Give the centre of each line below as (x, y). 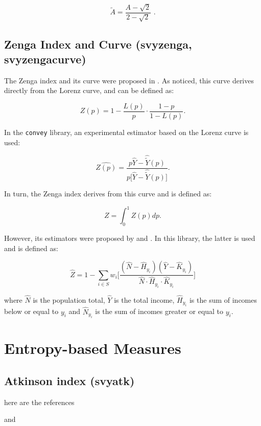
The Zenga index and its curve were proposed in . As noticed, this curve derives (129, 80)
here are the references (39, 402)
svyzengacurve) (45, 59)
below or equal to (31, 311)
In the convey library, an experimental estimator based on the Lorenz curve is (126, 132)
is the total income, (144, 299)
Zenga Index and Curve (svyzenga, (98, 44)
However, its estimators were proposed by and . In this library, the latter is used (130, 238)
